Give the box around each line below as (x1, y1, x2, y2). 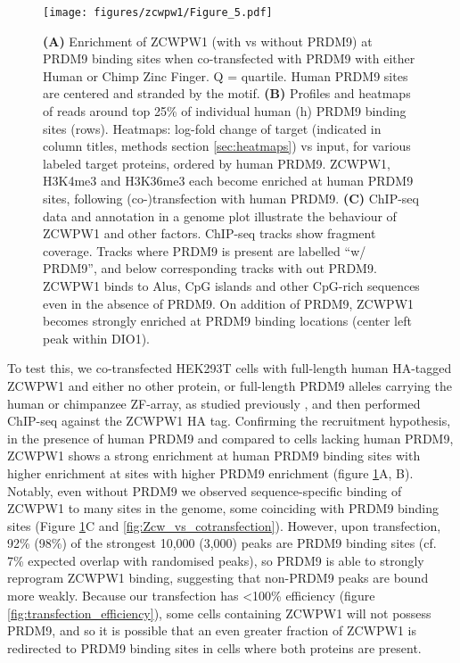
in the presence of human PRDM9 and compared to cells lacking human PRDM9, (7, 428, 454, 447)
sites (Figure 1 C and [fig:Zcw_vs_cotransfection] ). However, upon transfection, (7, 516, 441, 535)
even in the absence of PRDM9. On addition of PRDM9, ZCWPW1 (43, 294, 415, 312)
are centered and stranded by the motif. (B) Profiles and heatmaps (43, 84, 411, 103)
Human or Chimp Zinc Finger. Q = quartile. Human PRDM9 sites (43, 66, 408, 85)
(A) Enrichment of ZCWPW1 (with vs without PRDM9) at (43, 31, 373, 50)
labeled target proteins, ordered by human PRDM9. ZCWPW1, (43, 153, 390, 172)
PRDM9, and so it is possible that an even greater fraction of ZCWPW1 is (7, 621, 417, 640)
